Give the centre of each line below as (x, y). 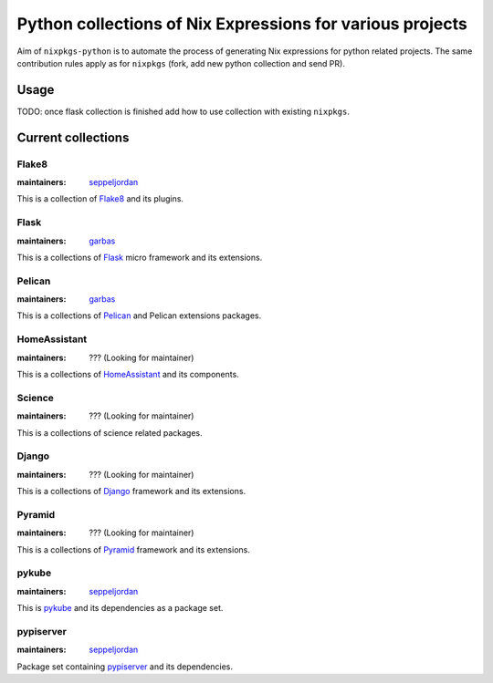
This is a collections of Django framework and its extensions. (131, 492)
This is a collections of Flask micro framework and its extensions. (140, 257)
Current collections (73, 137)
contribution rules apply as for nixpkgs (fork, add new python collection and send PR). (181, 63)
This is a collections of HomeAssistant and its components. (128, 374)
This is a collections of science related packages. (110, 432)
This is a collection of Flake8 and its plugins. (100, 199)
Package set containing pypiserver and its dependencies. (125, 667)
